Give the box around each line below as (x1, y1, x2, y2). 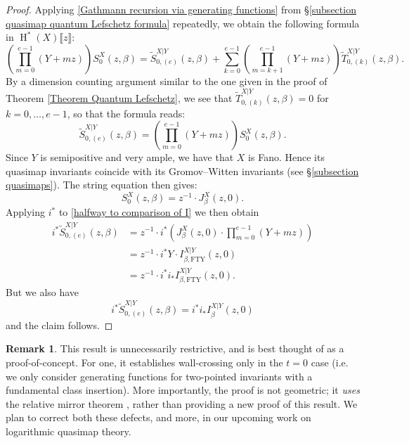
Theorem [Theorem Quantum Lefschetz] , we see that (6, 91, 233, 105)
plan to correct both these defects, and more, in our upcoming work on (6, 410, 311, 425)
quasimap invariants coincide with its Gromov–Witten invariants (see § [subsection (6, 163, 359, 178)
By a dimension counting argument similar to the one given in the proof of (6, 73, 327, 88)
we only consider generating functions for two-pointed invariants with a (6, 368, 313, 383)
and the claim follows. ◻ (6, 317, 113, 332)
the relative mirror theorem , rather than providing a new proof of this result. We (6, 396, 358, 411)
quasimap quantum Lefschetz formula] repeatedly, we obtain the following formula (6, 15, 360, 30)
